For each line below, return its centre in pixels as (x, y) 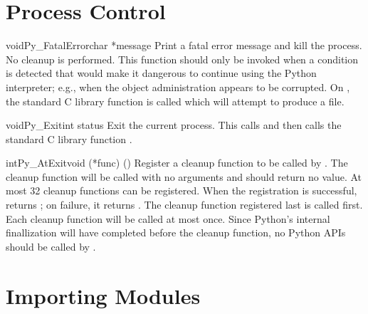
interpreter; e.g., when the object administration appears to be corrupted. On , (178, 87)
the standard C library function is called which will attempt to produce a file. (175, 101)
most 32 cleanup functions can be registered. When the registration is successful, (182, 190)
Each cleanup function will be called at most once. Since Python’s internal (168, 218)
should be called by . (51, 246)
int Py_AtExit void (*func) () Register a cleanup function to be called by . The (177, 163)
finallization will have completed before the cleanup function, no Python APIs (176, 232)
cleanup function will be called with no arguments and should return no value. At (184, 176)
